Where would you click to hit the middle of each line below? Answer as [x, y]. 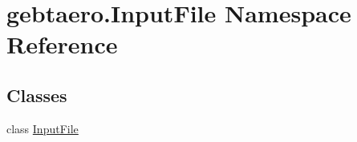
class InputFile [43, 128]
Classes [37, 95]
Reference [62, 44]
